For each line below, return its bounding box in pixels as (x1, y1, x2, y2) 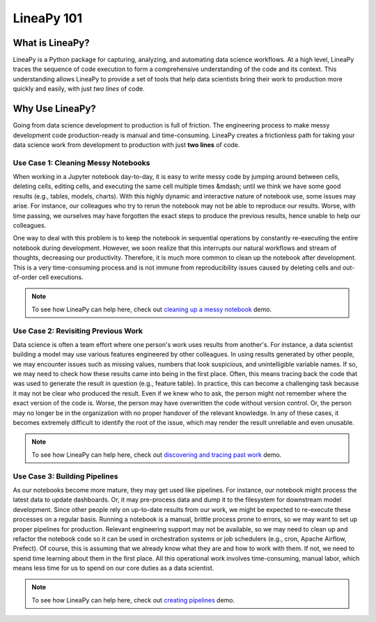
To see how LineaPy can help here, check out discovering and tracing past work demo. (31, 450, 282, 459)
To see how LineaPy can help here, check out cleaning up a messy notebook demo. (31, 305, 272, 313)
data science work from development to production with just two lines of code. (13, 140, 240, 149)
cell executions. (38, 272, 84, 281)
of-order (13, 272, 38, 281)
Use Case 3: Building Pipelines (13, 471, 118, 481)
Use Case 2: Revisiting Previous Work (13, 326, 143, 336)
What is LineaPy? (13, 37, 90, 49)
